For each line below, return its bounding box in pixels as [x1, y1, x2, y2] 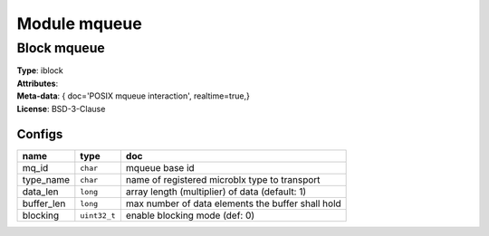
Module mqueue [16, 14, 142, 33]
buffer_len [22, 197, 66, 210]
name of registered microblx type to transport [125, 174, 321, 186]
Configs [16, 127, 63, 142]
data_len [22, 185, 59, 198]
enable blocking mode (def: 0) [125, 209, 255, 222]
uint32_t [80, 211, 117, 221]
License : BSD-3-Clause [16, 103, 106, 114]
